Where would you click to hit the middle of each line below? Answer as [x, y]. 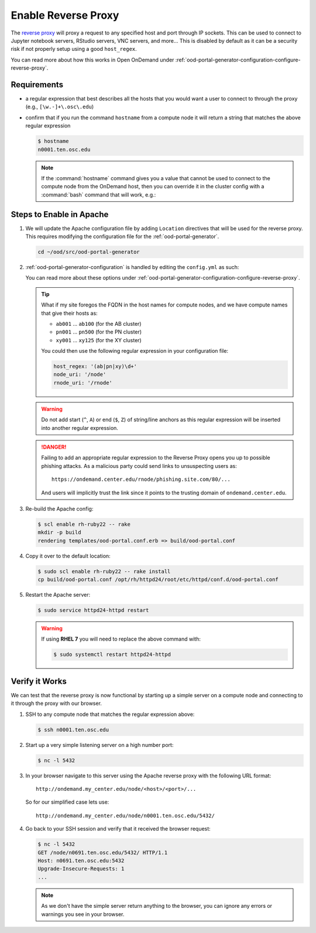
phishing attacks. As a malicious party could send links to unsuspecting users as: [139, 466]
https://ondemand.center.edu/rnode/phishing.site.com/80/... [141, 479]
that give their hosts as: [69, 313]
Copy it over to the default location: [68, 556]
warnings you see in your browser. [83, 914]
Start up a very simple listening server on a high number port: [99, 745]
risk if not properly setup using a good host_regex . [74, 49]
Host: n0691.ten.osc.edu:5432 [81, 860]
